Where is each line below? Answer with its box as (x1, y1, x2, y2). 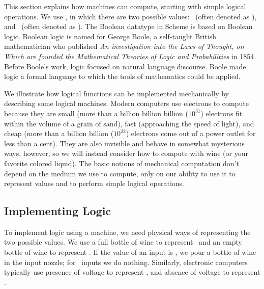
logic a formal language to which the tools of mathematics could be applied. (4, 71, 241, 82)
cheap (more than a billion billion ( (4, 128, 114, 139)
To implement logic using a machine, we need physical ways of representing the (4, 226, 251, 237)
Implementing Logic (4, 203, 111, 219)
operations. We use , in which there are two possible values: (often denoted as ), (4, 11, 257, 21)
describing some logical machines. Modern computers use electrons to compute (4, 98, 249, 109)
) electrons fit (200, 108, 243, 118)
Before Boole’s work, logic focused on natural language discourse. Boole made (4, 61, 246, 71)
